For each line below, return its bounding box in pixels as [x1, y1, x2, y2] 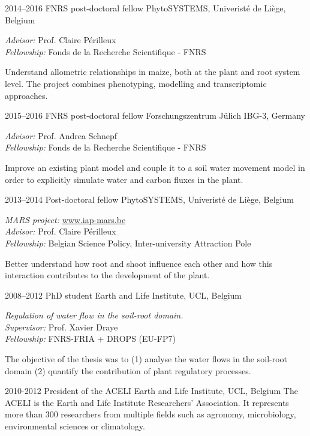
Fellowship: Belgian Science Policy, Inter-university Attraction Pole [5, 236, 251, 249]
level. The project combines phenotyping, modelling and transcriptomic [5, 77, 267, 89]
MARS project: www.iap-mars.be [5, 213, 126, 225]
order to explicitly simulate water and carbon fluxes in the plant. [5, 173, 243, 185]
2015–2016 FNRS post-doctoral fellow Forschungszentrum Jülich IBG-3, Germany [5, 109, 305, 122]
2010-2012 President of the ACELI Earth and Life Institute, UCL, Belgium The [5, 384, 298, 397]
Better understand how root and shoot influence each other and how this [5, 257, 273, 269]
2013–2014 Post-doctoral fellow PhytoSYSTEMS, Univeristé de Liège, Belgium [5, 193, 294, 206]
